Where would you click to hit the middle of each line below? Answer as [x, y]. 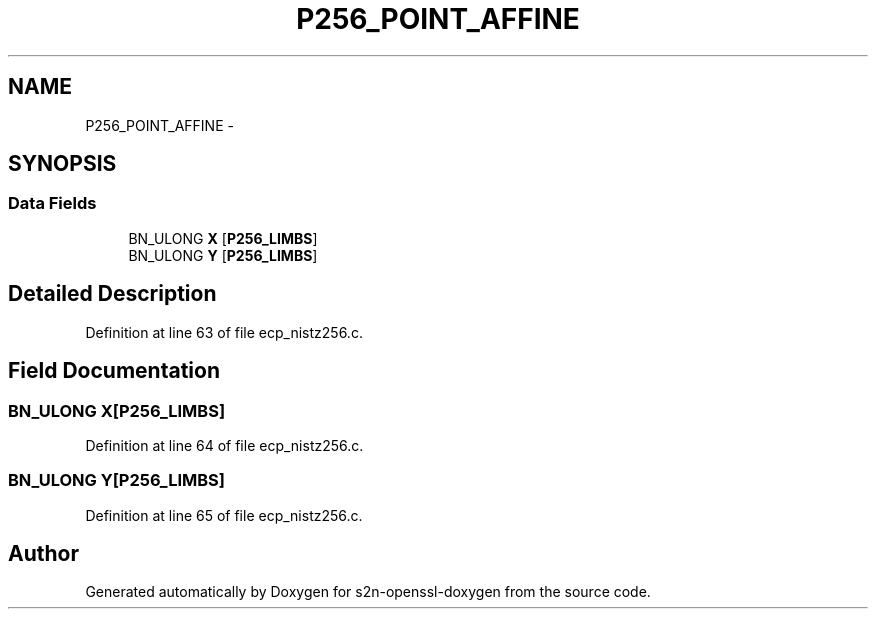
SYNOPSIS [62, 164]
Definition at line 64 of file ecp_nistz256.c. [224, 445]
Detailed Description [112, 294]
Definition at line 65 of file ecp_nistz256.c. [224, 515]
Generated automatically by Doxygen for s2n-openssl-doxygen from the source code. [368, 592]
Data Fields [52, 203]
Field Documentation [114, 371]
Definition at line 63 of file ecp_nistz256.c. [224, 332]
